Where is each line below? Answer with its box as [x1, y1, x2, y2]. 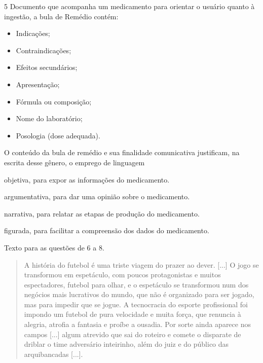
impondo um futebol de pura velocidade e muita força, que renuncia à [24, 309, 241, 319]
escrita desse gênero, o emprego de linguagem [4, 157, 145, 167]
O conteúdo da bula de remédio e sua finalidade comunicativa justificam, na [4, 147, 240, 158]
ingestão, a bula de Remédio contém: [4, 11, 119, 21]
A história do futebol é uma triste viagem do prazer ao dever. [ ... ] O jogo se [24, 259, 259, 270]
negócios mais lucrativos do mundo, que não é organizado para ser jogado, [24, 289, 254, 300]
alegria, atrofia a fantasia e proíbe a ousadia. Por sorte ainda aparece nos [24, 319, 251, 330]
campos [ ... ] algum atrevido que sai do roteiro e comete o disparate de [24, 329, 241, 339]
